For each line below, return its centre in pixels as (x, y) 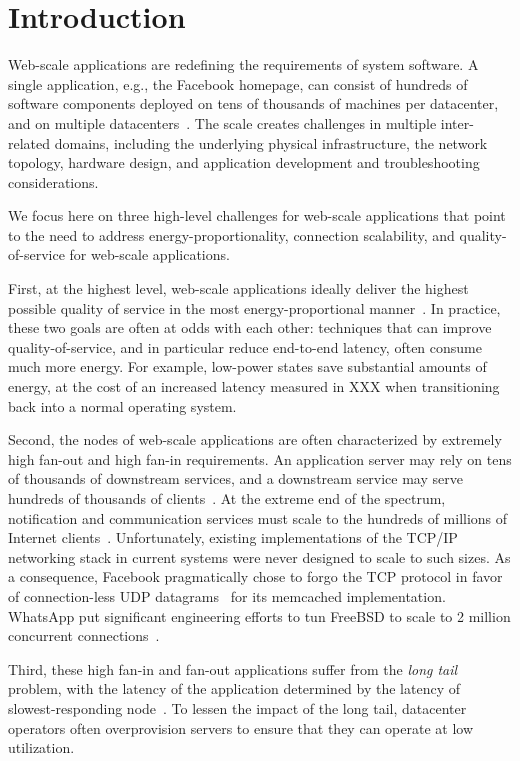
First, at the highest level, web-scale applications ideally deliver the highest (238, 288)
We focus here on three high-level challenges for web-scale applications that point (257, 215)
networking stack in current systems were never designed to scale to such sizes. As (259, 556)
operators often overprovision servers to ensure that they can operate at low (241, 727)
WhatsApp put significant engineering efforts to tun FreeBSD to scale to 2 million (259, 615)
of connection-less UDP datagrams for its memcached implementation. (227, 595)
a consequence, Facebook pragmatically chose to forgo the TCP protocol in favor (255, 576)
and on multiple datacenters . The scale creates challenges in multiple (222, 122)
